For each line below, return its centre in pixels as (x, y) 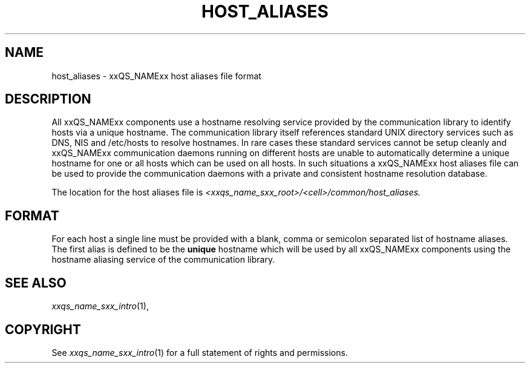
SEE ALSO (36, 283)
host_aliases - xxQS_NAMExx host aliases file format (156, 76)
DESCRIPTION (48, 99)
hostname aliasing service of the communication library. (163, 260)
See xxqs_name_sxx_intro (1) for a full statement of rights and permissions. (200, 352)
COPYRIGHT (43, 329)
